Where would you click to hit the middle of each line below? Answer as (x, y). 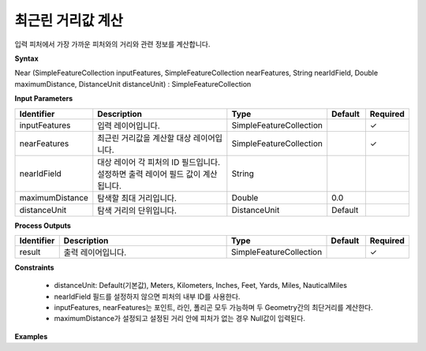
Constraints (34, 267)
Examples (31, 336)
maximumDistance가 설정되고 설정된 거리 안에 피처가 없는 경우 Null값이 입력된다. (179, 319)
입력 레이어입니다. (129, 125)
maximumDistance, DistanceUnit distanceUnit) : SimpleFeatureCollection (133, 84)
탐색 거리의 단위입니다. (137, 211)
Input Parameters (44, 99)
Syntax (26, 58)
